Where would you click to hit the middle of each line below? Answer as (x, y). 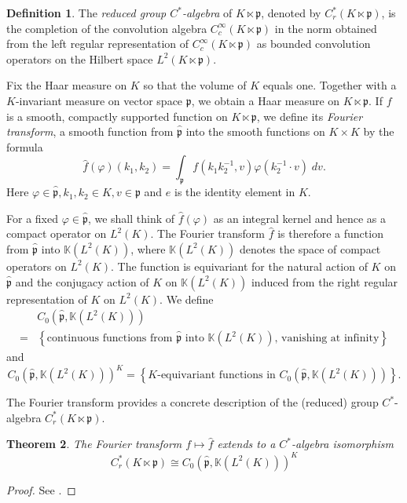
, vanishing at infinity (327, 339)
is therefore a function (330, 233)
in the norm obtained (326, 28)
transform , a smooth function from (90, 131)
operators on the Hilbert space (80, 58)
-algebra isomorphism (343, 444)
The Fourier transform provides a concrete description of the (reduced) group (192, 402)
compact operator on (57, 233)
